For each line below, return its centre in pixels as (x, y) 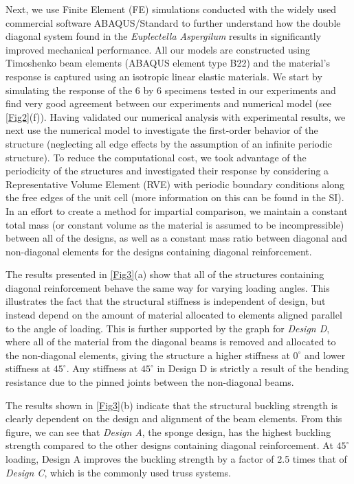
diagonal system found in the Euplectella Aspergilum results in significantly (164, 36)
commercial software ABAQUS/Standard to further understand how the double (173, 22)
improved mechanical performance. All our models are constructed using (158, 49)
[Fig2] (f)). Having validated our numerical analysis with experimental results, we (176, 116)
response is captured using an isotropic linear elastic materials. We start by (164, 76)
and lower (325, 355)
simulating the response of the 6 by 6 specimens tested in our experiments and (171, 90)
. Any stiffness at (102, 368)
